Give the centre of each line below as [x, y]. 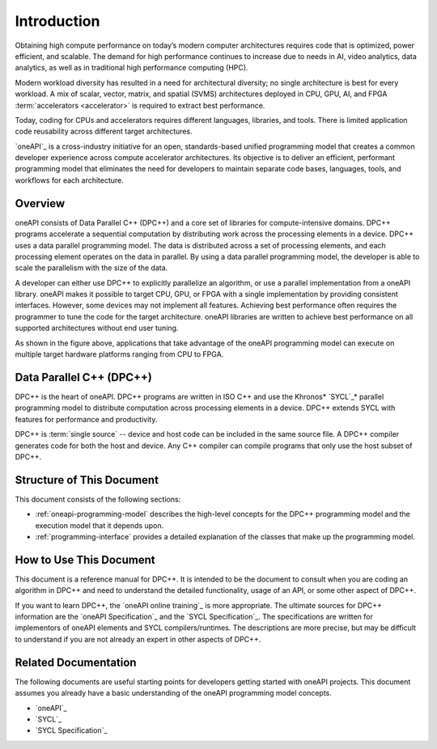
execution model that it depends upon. [100, 525]
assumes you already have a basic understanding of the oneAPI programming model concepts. [173, 693]
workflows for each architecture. [70, 180]
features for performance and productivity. [86, 419]
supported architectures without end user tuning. [97, 328]
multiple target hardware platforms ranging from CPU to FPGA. [119, 354]
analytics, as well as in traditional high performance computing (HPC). [132, 68]
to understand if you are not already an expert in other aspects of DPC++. [138, 639]
